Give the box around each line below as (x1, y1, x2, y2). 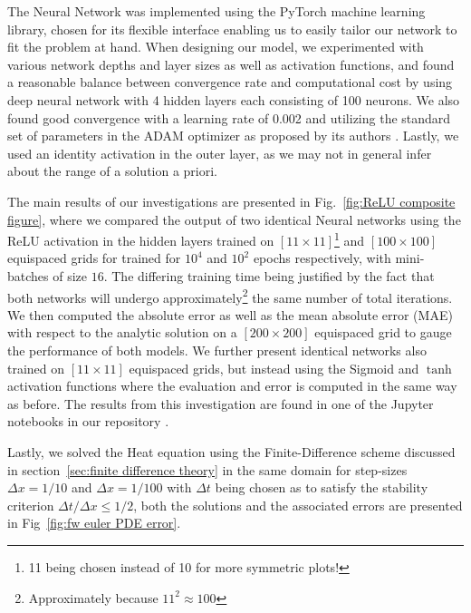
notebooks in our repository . (7, 412, 169, 431)
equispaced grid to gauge (314, 323, 452, 342)
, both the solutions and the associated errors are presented (133, 495, 463, 514)
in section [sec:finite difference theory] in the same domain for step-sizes (7, 460, 408, 479)
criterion (7, 495, 54, 514)
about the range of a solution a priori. (7, 161, 218, 180)
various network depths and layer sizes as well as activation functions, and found (7, 54, 455, 73)
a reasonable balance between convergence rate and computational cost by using (7, 73, 453, 92)
